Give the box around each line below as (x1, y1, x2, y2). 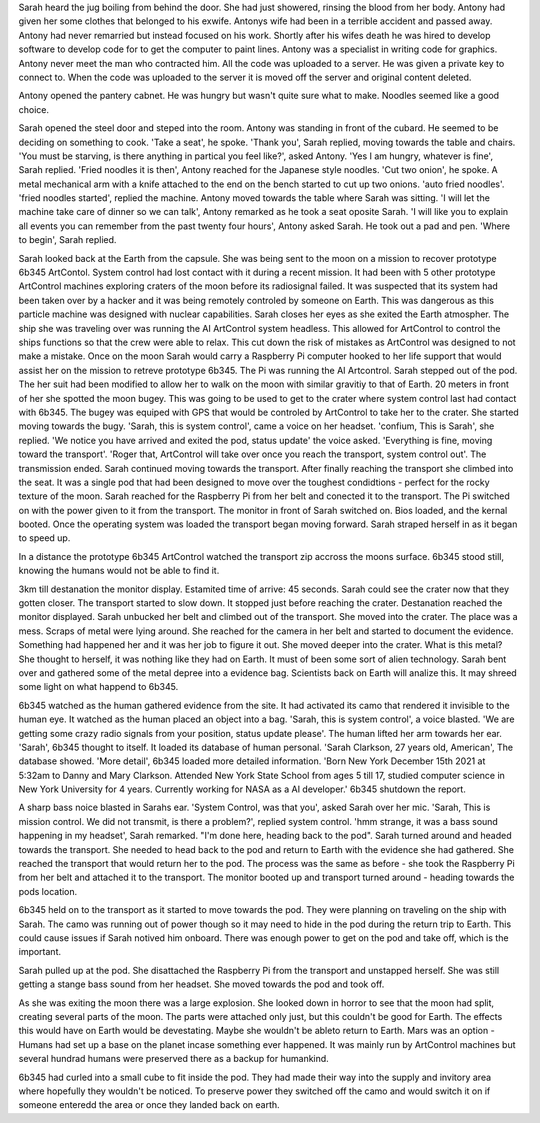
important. (18, 946, 62, 958)
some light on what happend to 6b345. (18, 681, 179, 693)
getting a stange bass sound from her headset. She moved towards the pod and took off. (18, 978, 385, 990)
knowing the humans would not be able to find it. (18, 565, 220, 577)
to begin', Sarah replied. (18, 234, 117, 246)
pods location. (18, 885, 78, 897)
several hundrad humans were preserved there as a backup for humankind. (18, 1053, 329, 1065)
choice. (18, 103, 50, 115)
